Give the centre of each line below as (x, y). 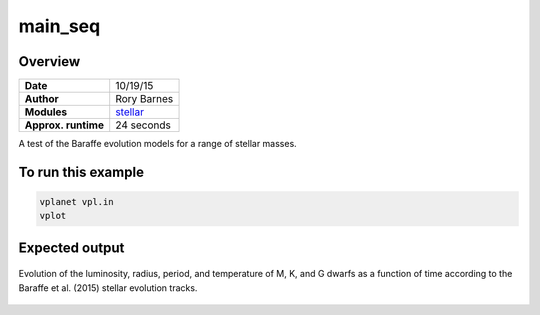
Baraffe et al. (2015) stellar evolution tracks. (108, 287)
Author (41, 99)
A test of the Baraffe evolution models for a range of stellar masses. (157, 144)
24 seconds (143, 125)
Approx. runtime (64, 125)
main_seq (59, 26)
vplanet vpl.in (76, 202)
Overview (49, 61)
